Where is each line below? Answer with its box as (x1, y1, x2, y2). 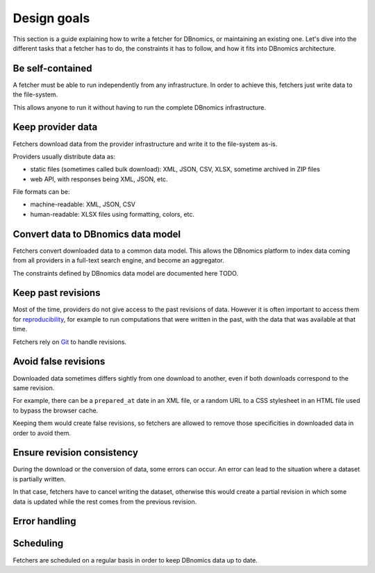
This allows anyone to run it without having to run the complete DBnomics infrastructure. (12, 103, 267, 111)
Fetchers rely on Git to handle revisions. (12, 338, 127, 346)
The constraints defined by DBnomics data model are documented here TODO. (12, 269, 239, 277)
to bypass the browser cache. (12, 406, 99, 415)
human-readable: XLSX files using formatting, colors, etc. (30, 210, 194, 218)
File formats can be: (12, 188, 70, 196)
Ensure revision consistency (12, 447, 139, 458)
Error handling (12, 515, 76, 527)
